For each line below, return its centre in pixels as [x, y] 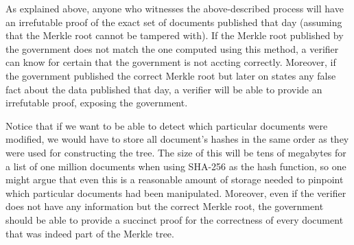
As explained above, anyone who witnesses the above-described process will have [175, 8]
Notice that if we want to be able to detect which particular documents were [167, 125]
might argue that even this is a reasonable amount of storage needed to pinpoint [175, 179]
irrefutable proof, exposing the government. [97, 103]
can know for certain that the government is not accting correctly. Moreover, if [171, 62]
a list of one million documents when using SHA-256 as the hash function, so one [176, 166]
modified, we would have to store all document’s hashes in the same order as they [177, 139]
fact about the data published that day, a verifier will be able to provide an [164, 89]
